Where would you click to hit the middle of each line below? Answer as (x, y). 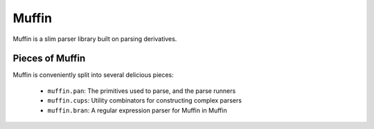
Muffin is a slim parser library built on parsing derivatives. (95, 39)
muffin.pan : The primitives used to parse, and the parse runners (142, 91)
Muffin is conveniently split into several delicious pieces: (93, 75)
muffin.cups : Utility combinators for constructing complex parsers (145, 101)
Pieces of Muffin (49, 59)
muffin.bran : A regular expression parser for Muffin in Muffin (137, 110)
